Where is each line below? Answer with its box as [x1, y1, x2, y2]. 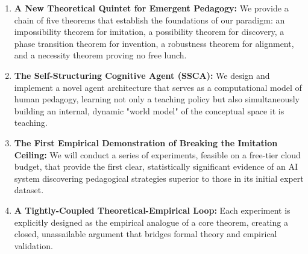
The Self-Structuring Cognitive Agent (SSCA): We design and [14, 69, 270, 81]
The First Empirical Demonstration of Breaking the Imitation [14, 136, 278, 149]
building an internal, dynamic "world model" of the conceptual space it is [14, 104, 284, 117]
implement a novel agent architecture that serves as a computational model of [14, 81, 302, 93]
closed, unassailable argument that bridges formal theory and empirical [14, 228, 277, 240]
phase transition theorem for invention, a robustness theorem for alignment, [14, 37, 294, 49]
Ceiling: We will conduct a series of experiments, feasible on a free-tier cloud [14, 148, 301, 161]
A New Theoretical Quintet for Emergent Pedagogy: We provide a [14, 2, 289, 14]
